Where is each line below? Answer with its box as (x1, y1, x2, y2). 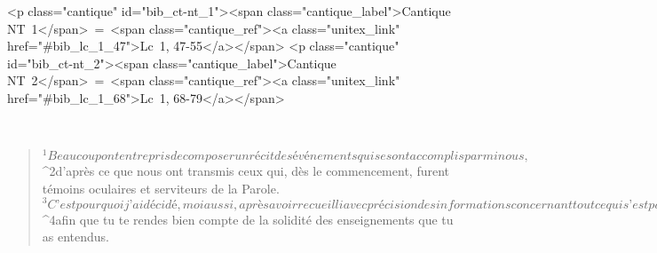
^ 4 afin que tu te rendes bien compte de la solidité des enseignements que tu (42, 210, 454, 228)
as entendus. (42, 227, 110, 246)
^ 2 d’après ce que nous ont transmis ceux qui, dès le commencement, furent (42, 162, 449, 180)
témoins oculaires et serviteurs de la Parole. (42, 178, 280, 197)
